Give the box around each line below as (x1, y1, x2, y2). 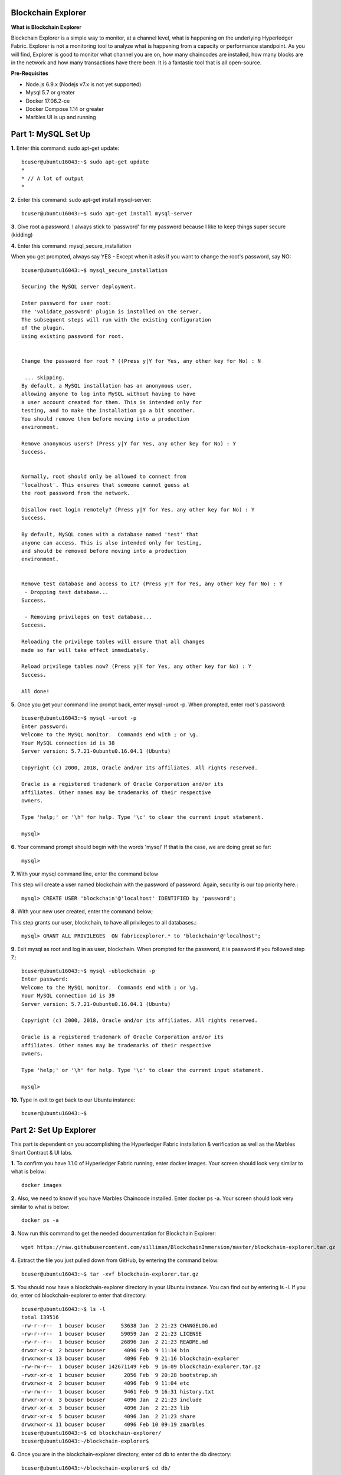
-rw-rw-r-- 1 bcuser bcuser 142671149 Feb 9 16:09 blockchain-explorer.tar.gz (21, 1363, 261, 1370)
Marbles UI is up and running (25, 114, 97, 121)
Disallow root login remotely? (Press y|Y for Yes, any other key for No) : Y (21, 506, 255, 513)
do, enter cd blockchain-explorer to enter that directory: (11, 1292, 147, 1299)
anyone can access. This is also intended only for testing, (21, 539, 202, 546)
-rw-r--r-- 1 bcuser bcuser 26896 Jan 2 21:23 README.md (21, 1339, 208, 1345)
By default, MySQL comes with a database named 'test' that (21, 531, 199, 538)
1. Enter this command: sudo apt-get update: (11, 145, 120, 152)
